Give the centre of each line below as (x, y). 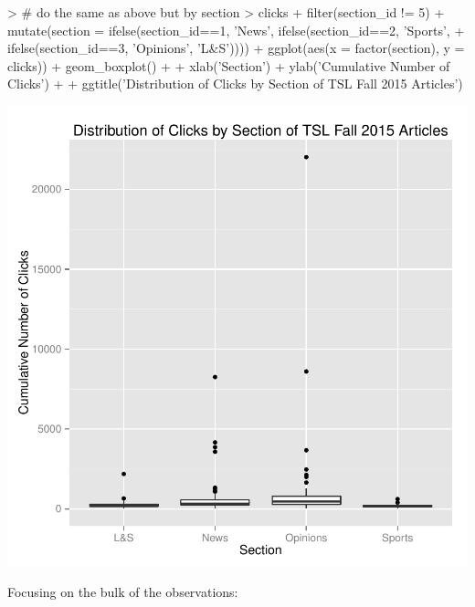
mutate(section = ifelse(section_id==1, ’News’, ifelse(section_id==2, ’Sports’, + (236, 30)
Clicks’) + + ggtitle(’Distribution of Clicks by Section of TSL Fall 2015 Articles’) (235, 84)
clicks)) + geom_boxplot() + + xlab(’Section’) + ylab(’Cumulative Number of (229, 65)
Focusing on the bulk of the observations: (123, 591)
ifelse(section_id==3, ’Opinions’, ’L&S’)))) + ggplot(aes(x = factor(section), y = (236, 48)
